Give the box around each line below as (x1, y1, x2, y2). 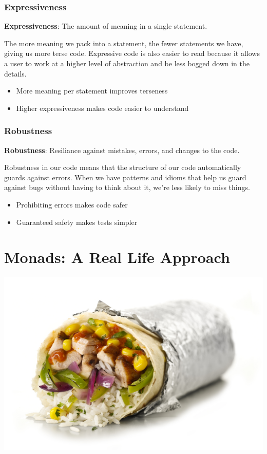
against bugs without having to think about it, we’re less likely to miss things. (4, 182, 250, 193)
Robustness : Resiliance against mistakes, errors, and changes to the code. (4, 144, 240, 155)
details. (4, 68, 27, 79)
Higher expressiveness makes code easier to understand (16, 102, 189, 113)
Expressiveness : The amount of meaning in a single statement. (4, 21, 207, 31)
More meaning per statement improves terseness (16, 85, 168, 96)
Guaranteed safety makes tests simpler (16, 216, 138, 227)
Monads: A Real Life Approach (4, 247, 230, 268)
